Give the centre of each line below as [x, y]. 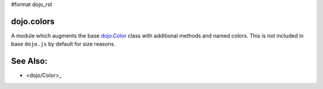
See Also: [29, 61]
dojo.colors [33, 21]
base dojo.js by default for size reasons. [63, 44]
